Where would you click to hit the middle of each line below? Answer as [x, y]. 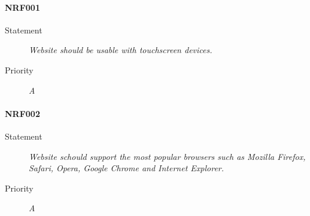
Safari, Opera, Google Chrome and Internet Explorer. [127, 168]
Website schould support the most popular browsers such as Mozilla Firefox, [167, 156]
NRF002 [22, 113]
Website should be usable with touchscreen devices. [121, 50]
